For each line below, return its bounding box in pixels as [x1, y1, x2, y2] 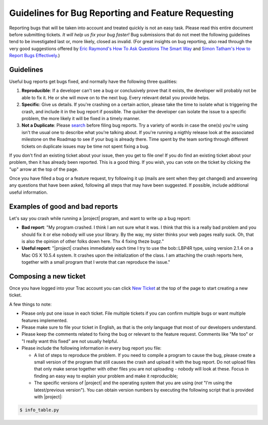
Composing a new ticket [9, 272, 86, 281]
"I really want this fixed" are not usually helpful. [21, 338, 119, 344]
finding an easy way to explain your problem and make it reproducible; [34, 373, 178, 379]
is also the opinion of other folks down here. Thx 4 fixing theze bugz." [21, 238, 164, 244]
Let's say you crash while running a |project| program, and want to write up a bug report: [9, 215, 191, 221]
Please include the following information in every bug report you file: [21, 345, 162, 351]
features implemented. [21, 317, 68, 323]
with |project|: [34, 394, 63, 400]
